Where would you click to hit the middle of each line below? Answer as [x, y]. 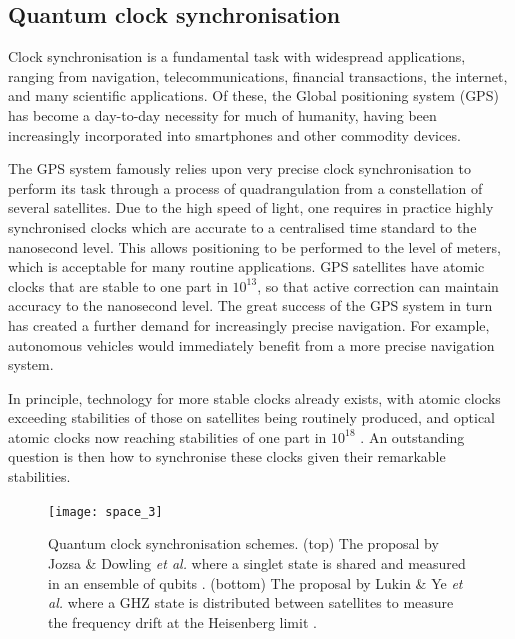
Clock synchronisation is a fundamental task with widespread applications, [237, 56]
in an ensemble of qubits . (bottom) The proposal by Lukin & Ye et [255, 582]
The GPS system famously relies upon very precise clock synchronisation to [239, 168]
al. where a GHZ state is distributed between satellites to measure [251, 602]
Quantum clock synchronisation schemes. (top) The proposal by [243, 543]
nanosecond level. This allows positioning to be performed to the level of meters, [254, 246]
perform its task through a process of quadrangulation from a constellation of [245, 187]
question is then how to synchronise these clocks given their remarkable [227, 456]
